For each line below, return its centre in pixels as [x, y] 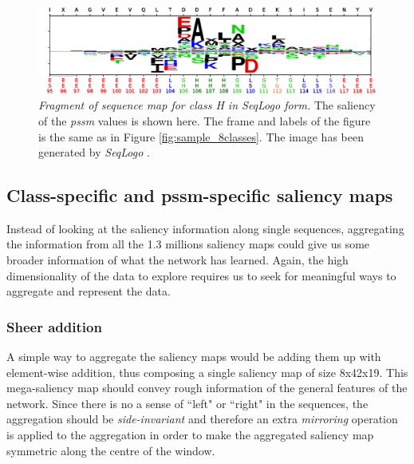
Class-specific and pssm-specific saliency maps [200, 195]
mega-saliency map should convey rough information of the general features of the [207, 388]
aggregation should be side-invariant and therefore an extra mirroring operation [202, 419]
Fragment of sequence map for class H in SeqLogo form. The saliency [207, 105]
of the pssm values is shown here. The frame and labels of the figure [205, 120]
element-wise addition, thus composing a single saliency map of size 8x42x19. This [207, 372]
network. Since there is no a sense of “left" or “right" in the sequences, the [187, 403]
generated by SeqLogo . [94, 152]
